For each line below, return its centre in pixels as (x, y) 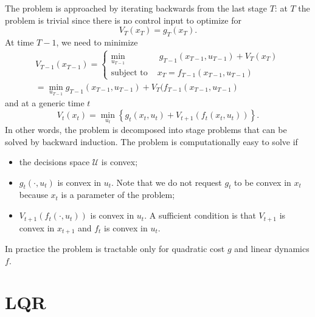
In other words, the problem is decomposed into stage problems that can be (146, 129)
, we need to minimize (97, 42)
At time (19, 42)
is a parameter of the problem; (118, 195)
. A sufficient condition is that (200, 215)
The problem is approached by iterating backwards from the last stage (136, 8)
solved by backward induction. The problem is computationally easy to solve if (151, 141)
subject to (129, 73)
